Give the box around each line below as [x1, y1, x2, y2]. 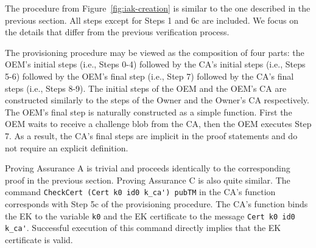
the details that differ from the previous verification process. [5, 26, 230, 38]
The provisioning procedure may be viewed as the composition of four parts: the [5, 46, 304, 58]
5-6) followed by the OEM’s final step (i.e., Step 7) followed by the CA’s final [5, 69, 294, 82]
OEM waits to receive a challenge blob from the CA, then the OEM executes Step [5, 117, 312, 130]
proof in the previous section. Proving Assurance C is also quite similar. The [5, 173, 290, 186]
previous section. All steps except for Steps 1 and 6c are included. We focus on [5, 13, 299, 26]
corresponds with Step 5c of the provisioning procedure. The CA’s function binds [5, 197, 308, 210]
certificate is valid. [5, 233, 73, 246]
